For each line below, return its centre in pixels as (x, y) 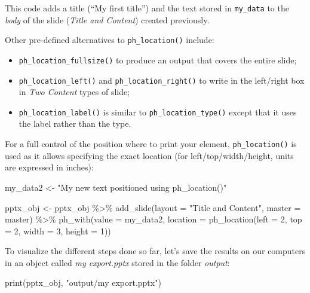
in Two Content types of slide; (74, 92)
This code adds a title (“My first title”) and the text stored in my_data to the (147, 8)
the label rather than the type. (75, 123)
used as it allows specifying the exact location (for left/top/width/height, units (149, 155)
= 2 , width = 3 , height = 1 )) (58, 231)
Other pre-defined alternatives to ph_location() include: (110, 40)
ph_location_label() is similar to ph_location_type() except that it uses (158, 112)
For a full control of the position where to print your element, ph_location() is (151, 144)
